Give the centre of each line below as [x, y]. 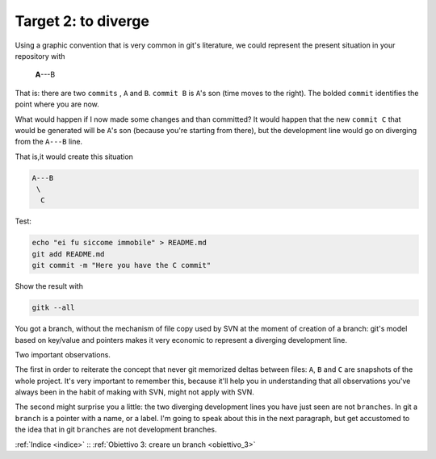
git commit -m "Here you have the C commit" [122, 265]
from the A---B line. [49, 142]
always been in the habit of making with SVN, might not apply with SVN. [134, 392]
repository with [40, 56]
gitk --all [53, 308]
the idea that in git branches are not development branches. [116, 430]
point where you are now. [57, 104]
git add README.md [68, 254]
